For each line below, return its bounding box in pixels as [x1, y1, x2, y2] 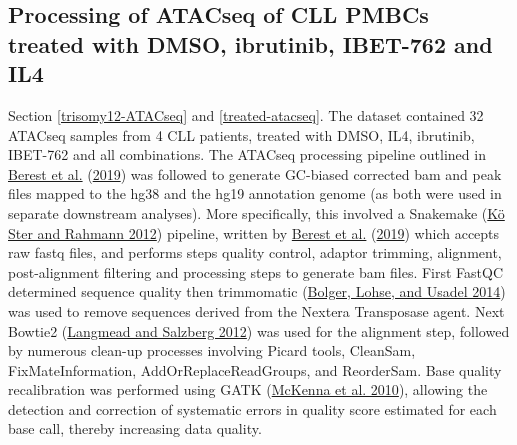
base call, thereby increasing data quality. [8, 418, 262, 439]
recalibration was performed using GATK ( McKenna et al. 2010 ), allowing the [8, 379, 488, 400]
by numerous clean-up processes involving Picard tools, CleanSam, [8, 340, 416, 361]
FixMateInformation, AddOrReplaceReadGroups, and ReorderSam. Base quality [8, 359, 502, 380]
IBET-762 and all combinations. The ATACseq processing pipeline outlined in [8, 144, 486, 165]
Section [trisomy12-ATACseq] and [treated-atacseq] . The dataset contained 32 [8, 104, 484, 125]
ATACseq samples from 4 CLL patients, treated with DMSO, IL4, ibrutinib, [8, 124, 475, 145]
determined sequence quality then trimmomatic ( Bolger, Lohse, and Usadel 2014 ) [8, 281, 506, 302]
